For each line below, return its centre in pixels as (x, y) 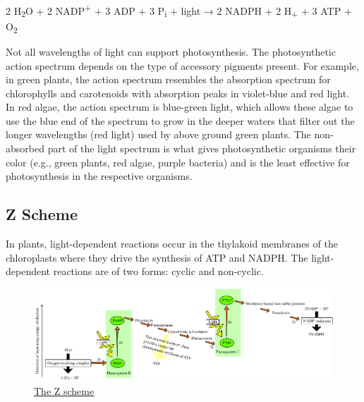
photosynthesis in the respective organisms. (99, 176)
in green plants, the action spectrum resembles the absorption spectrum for (168, 79)
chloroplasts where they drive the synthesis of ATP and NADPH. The (157, 257)
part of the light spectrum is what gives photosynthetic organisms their (202, 148)
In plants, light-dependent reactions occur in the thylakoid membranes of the (172, 244)
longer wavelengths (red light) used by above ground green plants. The (158, 134)
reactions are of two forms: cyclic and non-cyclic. (158, 271)
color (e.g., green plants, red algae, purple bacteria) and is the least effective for (178, 162)
